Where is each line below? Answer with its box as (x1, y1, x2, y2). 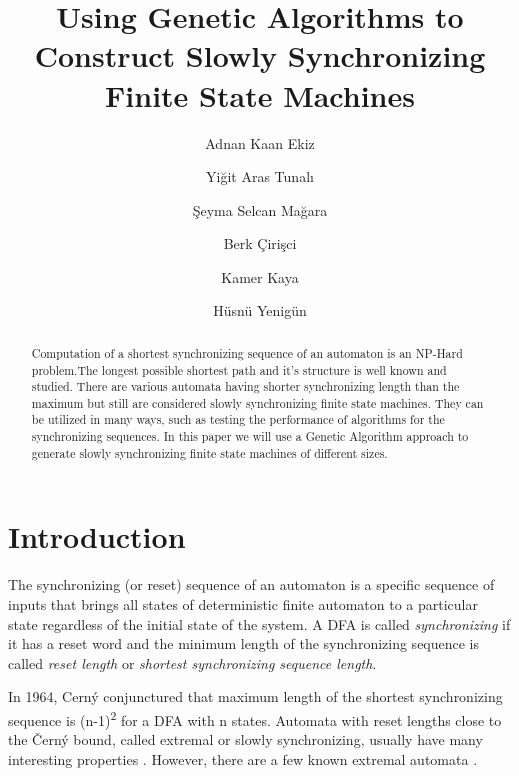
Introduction (8, 516, 186, 557)
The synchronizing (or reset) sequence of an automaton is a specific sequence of (8, 574, 495, 595)
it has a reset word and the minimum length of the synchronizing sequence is (8, 633, 480, 654)
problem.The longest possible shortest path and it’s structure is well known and (31, 361, 447, 378)
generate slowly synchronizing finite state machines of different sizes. (31, 444, 388, 461)
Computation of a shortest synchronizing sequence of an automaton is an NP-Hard (31, 344, 463, 361)
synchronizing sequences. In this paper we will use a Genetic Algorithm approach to (31, 428, 469, 445)
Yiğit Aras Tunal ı (206, 166, 314, 187)
